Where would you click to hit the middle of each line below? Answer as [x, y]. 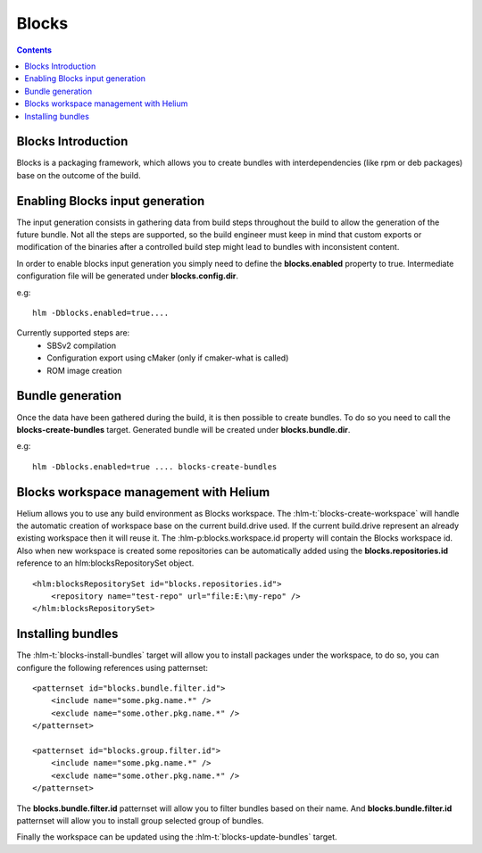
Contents [34, 50]
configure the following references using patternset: [112, 667]
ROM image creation [84, 370]
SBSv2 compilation [81, 345]
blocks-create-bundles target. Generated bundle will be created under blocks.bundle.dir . [183, 429]
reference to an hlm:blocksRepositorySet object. [105, 563]
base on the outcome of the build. [79, 175]
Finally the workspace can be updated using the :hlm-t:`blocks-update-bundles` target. [177, 837]
